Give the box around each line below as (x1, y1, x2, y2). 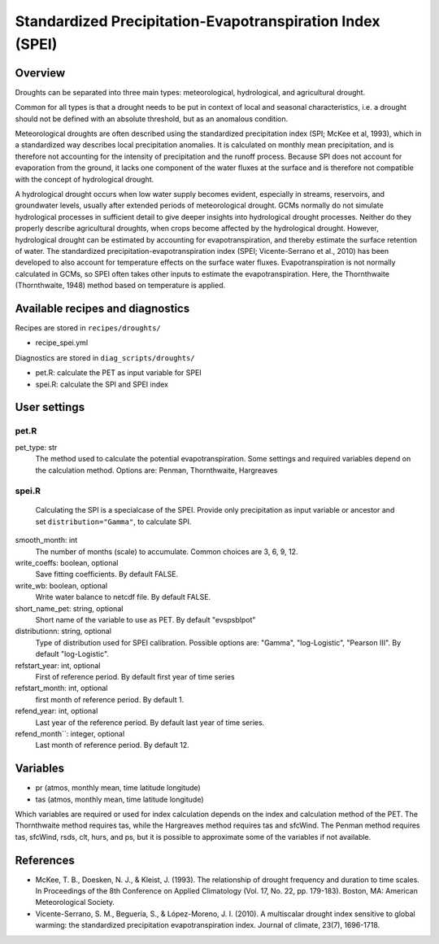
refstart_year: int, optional (15, 660, 101, 671)
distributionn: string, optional (15, 627, 111, 636)
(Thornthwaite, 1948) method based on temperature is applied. (15, 281, 226, 291)
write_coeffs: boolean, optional (15, 558, 119, 568)
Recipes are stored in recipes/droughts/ (15, 323, 162, 333)
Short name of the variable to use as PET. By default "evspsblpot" (35, 614, 256, 624)
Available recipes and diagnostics (15, 301, 190, 315)
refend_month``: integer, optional (15, 728, 125, 738)
